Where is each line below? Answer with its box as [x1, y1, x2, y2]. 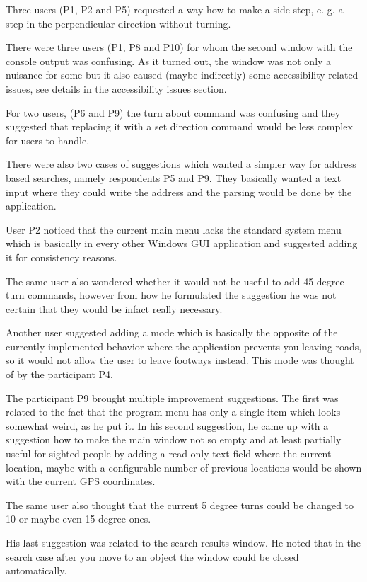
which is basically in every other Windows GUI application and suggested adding [6, 236, 358, 251]
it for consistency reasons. [6, 249, 117, 264]
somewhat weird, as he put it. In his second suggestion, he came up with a [6, 418, 329, 433]
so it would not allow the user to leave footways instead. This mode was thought [6, 353, 354, 367]
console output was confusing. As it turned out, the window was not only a [6, 53, 332, 68]
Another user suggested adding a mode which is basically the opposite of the [6, 325, 338, 340]
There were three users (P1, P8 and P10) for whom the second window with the [6, 40, 353, 55]
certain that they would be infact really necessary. [6, 301, 223, 316]
